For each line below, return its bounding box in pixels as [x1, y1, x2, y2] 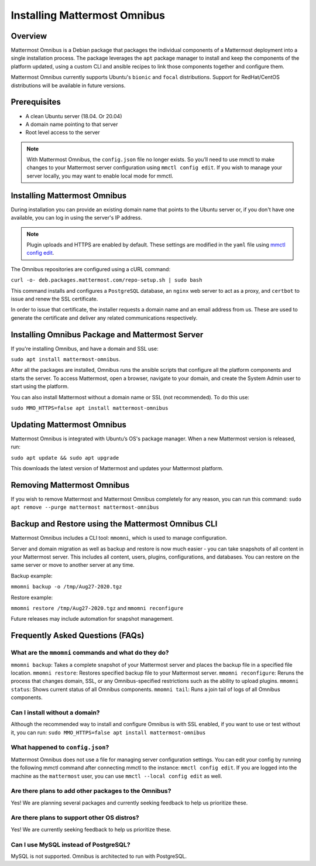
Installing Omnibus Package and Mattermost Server [11, 330, 204, 340]
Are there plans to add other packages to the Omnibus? [11, 787, 171, 795]
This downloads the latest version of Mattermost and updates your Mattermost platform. [11, 465, 224, 472]
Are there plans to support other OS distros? [11, 814, 140, 822]
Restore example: [11, 594, 53, 601]
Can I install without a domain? [11, 708, 100, 717]
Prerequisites [11, 97, 61, 107]
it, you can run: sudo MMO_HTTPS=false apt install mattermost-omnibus [11, 729, 206, 736]
